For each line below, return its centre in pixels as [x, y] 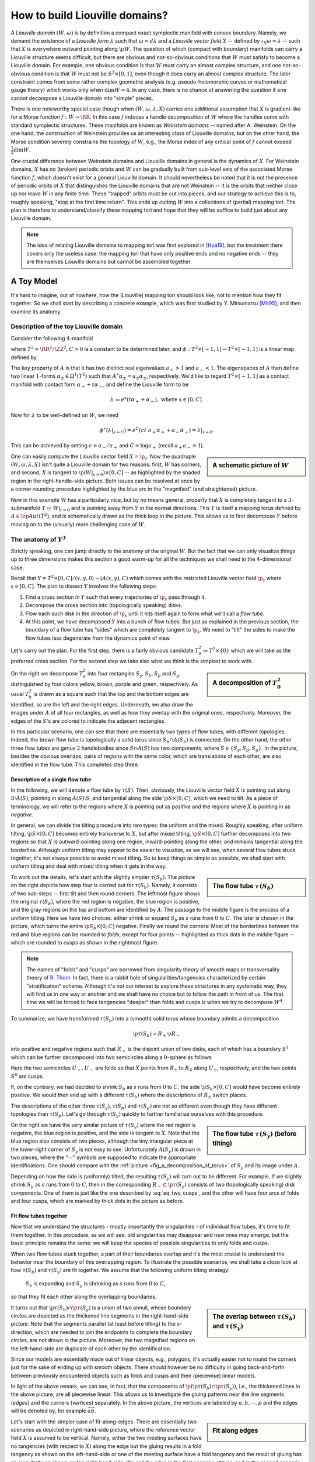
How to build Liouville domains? [90, 15]
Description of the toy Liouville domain [66, 326]
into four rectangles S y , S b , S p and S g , [134, 674]
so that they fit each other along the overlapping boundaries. [84, 1297]
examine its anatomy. [36, 311]
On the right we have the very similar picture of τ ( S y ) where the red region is [103, 1125]
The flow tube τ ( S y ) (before [255, 1134]
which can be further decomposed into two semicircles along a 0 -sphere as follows [111, 1057]
